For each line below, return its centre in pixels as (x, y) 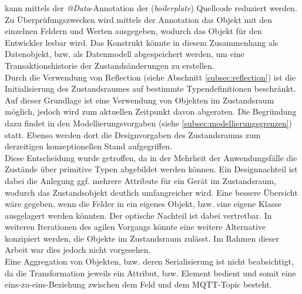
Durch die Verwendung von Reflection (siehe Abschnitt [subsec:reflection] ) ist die (150, 77)
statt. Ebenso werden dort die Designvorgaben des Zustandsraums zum (133, 134)
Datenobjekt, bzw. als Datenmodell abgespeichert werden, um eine (125, 54)
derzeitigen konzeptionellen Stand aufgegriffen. (88, 146)
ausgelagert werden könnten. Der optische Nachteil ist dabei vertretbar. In (138, 215)
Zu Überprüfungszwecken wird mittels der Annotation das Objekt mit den (139, 19)
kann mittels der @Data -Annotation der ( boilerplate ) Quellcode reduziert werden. (151, 8)
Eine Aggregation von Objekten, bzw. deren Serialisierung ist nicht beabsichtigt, (149, 261)
